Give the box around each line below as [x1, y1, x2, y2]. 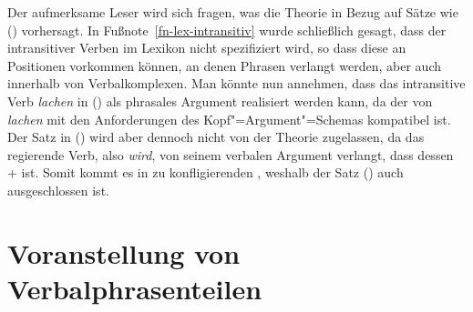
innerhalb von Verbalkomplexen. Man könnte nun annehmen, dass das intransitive [7, 74, 466, 93]
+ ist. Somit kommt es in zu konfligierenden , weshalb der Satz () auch [7, 163, 404, 182]
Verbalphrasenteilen [7, 269, 262, 307]
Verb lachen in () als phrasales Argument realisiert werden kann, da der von [7, 91, 433, 110]
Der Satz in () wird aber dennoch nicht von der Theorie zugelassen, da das [7, 127, 425, 146]
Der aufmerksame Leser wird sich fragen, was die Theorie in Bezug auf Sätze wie [7, 3, 458, 21]
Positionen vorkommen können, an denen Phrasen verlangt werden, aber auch [7, 55, 441, 75]
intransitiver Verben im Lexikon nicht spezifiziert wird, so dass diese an [7, 38, 406, 57]
